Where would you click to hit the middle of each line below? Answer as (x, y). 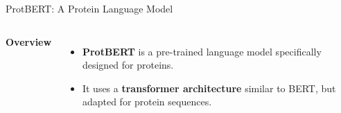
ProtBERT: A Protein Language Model (89, 8)
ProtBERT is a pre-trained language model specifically (202, 51)
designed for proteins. (128, 65)
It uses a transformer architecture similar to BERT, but (209, 88)
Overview (29, 41)
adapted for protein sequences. (147, 102)
